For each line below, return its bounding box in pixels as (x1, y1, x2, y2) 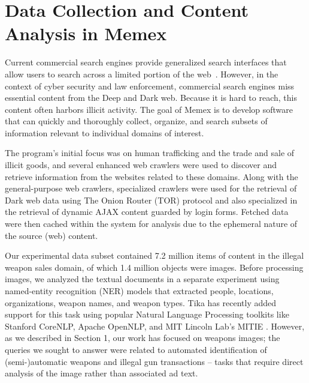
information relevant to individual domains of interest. (5, 126, 204, 139)
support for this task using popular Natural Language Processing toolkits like (5, 308, 289, 321)
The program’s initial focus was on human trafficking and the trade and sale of (5, 146, 295, 159)
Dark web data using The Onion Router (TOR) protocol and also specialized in (5, 193, 298, 206)
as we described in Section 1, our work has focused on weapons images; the (5, 331, 280, 344)
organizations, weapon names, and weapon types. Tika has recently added (5, 296, 277, 309)
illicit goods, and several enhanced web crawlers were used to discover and (5, 158, 277, 171)
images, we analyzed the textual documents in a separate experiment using (5, 273, 280, 285)
